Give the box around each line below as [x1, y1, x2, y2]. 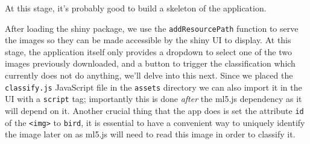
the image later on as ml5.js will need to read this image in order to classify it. [5, 128, 296, 140]
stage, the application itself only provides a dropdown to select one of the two [5, 45, 292, 58]
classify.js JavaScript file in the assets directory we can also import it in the [5, 80, 302, 93]
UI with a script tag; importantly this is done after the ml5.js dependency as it [5, 92, 302, 105]
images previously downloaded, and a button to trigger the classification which [5, 57, 296, 70]
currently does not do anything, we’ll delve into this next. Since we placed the [5, 69, 293, 82]
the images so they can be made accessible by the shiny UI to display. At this [5, 34, 291, 46]
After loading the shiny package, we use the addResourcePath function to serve [5, 22, 299, 34]
